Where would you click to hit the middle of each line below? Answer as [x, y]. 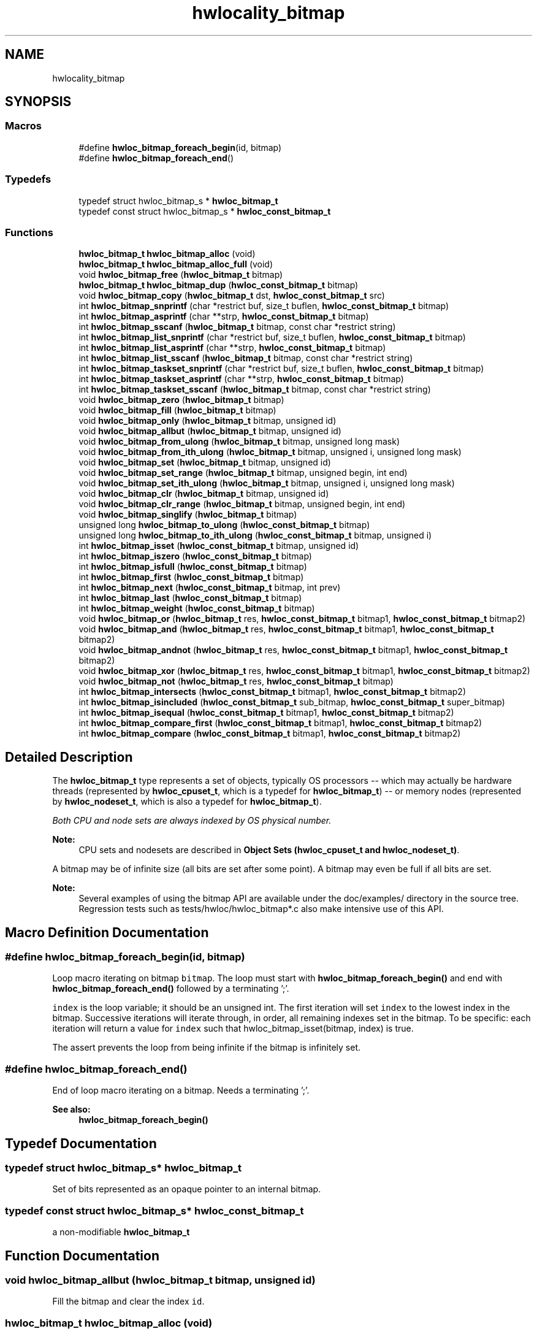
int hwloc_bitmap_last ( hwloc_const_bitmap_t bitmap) [190, 598]
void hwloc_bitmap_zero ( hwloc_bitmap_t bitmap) [181, 400]
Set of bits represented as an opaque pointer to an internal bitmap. [187, 1189]
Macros [23, 126]
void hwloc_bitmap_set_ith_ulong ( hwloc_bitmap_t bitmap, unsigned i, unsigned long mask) [267, 483]
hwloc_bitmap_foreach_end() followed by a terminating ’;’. [171, 989]
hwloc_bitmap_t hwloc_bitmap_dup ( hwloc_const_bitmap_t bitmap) [219, 285]
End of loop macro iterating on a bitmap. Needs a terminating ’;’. [181, 1091]
